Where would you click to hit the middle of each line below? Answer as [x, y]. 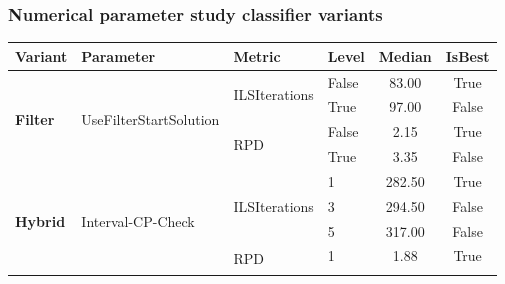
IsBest [467, 55]
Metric [257, 55]
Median [405, 55]
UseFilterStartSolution [150, 118]
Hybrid [40, 220]
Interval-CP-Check [138, 220]
